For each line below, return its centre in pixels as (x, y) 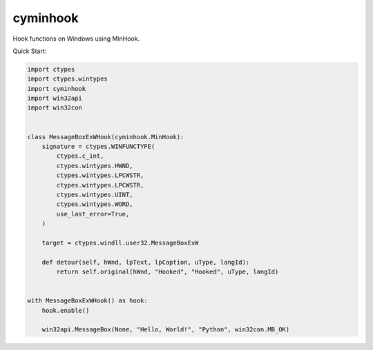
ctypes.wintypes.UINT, (95, 195)
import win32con (55, 108)
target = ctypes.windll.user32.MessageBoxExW (120, 243)
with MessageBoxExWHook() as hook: (87, 301)
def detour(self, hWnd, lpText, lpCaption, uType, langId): (146, 262)
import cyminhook (57, 89)
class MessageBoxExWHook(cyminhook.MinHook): (106, 137)
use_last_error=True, (93, 214)
